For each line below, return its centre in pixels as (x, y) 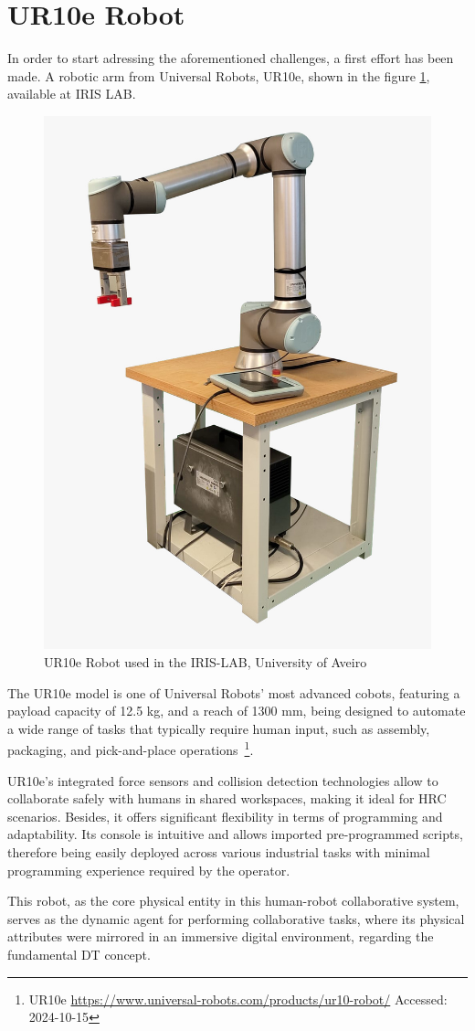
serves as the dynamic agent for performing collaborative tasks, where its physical (236, 918)
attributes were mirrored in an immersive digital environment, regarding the (221, 936)
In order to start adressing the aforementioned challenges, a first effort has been (231, 58)
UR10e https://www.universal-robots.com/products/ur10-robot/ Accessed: (238, 999)
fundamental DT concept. (79, 955)
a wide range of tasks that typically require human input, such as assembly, (219, 728)
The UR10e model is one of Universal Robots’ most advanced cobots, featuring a (234, 692)
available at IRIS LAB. (72, 94)
